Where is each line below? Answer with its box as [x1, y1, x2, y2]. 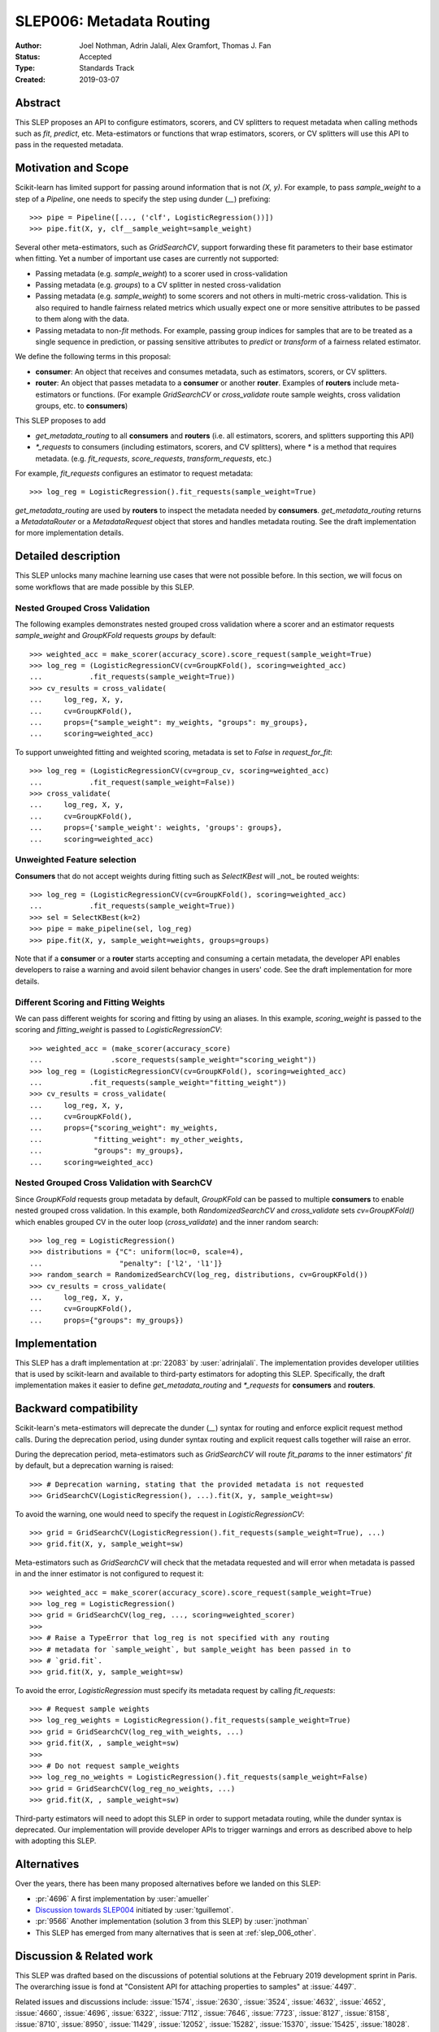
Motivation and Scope [15, 161, 129, 175]
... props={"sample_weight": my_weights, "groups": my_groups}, [29, 718, 308, 727]
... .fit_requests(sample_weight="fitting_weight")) [29, 1078, 287, 1087]
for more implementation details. [15, 528, 124, 538]
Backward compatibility [15, 1402, 138, 1416]
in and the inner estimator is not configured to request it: [15, 1569, 204, 1578]
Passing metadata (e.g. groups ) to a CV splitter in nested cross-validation [35, 280, 281, 290]
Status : [15, 51, 41, 61]
